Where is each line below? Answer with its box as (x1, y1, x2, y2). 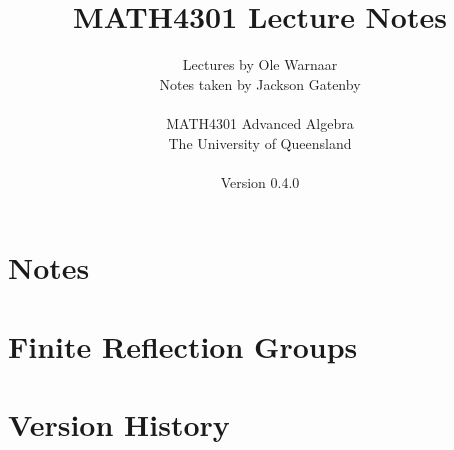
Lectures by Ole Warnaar (182, 54, 338, 75)
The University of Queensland (168, 132, 352, 153)
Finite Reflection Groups (8, 325, 358, 366)
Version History (8, 404, 230, 445)
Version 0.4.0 (220, 171, 300, 192)
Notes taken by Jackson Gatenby (159, 73, 361, 94)
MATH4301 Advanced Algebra (166, 112, 354, 133)
